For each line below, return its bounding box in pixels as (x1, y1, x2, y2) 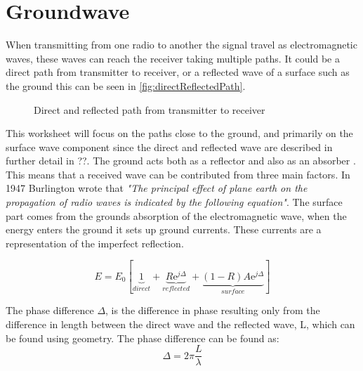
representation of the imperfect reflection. (6, 235, 184, 250)
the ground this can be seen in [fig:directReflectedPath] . (6, 78, 246, 93)
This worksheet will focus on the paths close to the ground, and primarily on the (6, 126, 353, 141)
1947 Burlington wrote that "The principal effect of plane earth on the (6, 181, 308, 195)
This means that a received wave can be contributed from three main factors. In (6, 167, 350, 181)
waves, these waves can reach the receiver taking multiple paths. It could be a (6, 51, 340, 65)
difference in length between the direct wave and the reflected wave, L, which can (6, 316, 355, 331)
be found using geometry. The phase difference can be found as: (6, 330, 279, 345)
